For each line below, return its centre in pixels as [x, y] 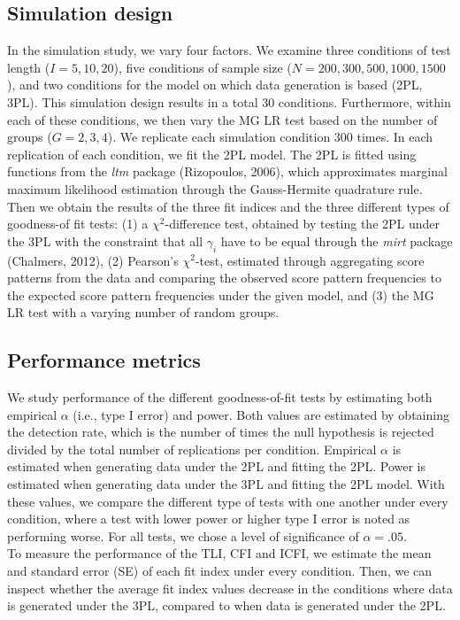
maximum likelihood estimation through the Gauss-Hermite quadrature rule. [215, 188]
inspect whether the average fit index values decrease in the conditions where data [230, 588]
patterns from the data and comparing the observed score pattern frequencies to [224, 278]
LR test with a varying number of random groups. [143, 312]
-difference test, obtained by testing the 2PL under [303, 224]
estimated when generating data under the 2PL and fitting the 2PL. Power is [216, 466]
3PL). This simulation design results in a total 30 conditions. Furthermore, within [229, 101]
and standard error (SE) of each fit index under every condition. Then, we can [220, 571]
